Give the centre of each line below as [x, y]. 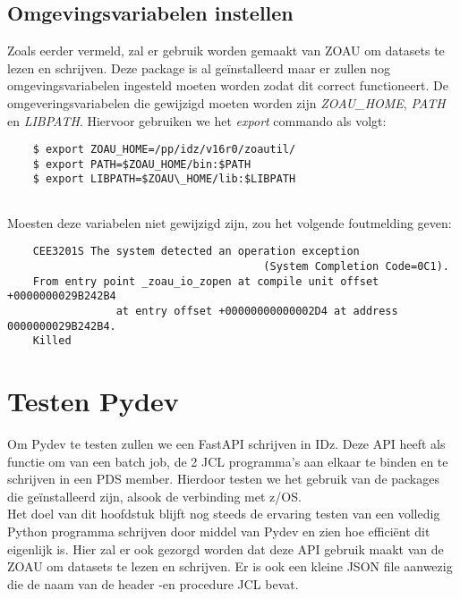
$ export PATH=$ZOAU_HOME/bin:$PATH [142, 164]
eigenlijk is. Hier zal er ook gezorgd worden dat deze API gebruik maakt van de [226, 548]
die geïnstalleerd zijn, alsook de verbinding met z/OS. [154, 496]
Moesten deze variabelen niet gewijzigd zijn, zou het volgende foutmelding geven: [230, 222]
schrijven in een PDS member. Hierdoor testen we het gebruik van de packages [223, 479]
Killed [52, 341]
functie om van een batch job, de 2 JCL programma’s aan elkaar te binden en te [228, 461]
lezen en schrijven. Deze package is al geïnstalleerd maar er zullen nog [199, 67]
